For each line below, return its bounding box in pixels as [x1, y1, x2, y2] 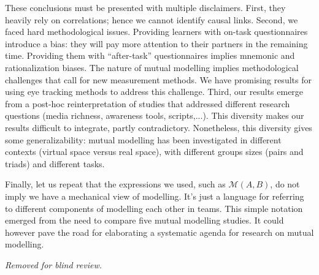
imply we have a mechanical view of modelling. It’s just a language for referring [5, 189, 304, 202]
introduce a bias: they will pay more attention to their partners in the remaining [5, 37, 308, 50]
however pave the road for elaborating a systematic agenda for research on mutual [5, 225, 314, 238]
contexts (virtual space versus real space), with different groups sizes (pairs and [5, 145, 304, 158]
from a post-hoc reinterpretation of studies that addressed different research [5, 97, 290, 110]
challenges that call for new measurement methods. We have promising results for [5, 73, 312, 86]
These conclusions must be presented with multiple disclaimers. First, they [5, 1, 286, 13]
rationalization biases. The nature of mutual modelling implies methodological [5, 61, 299, 73]
